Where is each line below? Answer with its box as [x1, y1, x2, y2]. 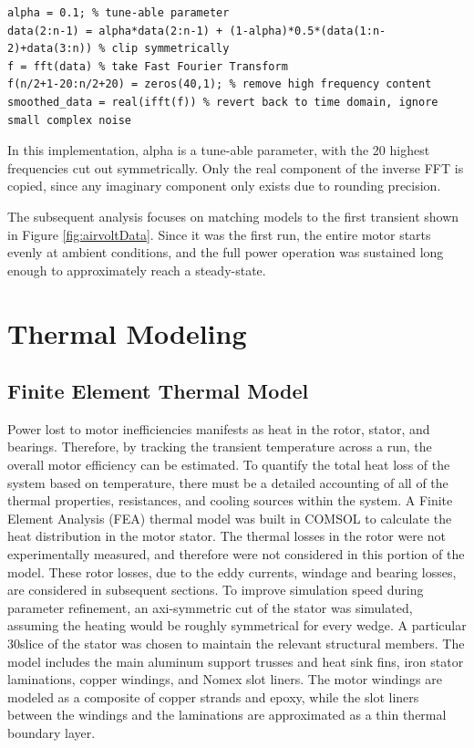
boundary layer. [7, 722, 96, 742]
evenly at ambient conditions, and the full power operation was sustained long [7, 243, 444, 262]
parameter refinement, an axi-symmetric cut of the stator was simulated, [7, 597, 413, 617]
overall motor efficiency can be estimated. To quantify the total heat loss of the [7, 455, 450, 474]
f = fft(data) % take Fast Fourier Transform [7, 59, 288, 73]
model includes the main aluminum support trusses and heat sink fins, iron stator [7, 651, 464, 670]
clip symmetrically [111, 42, 230, 56]
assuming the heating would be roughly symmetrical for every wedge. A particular [7, 616, 467, 635]
